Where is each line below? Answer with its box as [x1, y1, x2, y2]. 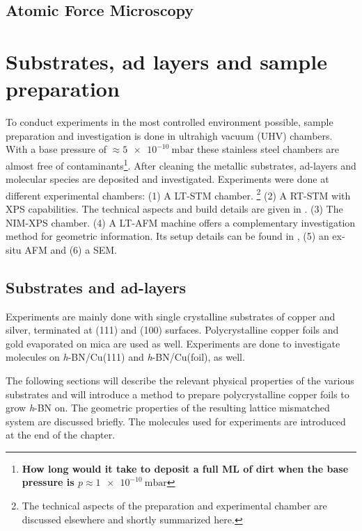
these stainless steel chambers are [197, 142, 339, 156]
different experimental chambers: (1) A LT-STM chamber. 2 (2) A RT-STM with [6, 186, 351, 202]
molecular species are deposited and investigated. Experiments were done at [6, 172, 329, 186]
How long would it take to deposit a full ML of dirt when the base [22, 461, 349, 475]
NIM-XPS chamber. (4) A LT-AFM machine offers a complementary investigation [6, 215, 356, 229]
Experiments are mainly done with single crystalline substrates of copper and [6, 309, 336, 323]
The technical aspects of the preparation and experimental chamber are [22, 498, 327, 513]
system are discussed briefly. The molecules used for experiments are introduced [6, 414, 346, 428]
